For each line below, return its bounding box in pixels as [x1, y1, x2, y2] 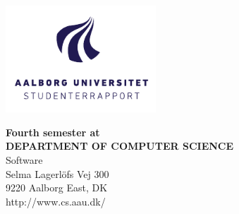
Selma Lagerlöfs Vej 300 [6, 166, 109, 181]
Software [6, 152, 43, 167]
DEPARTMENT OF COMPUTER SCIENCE [6, 138, 234, 153]
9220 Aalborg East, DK [6, 180, 108, 195]
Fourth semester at [6, 124, 100, 139]
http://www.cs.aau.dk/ [6, 194, 106, 208]
